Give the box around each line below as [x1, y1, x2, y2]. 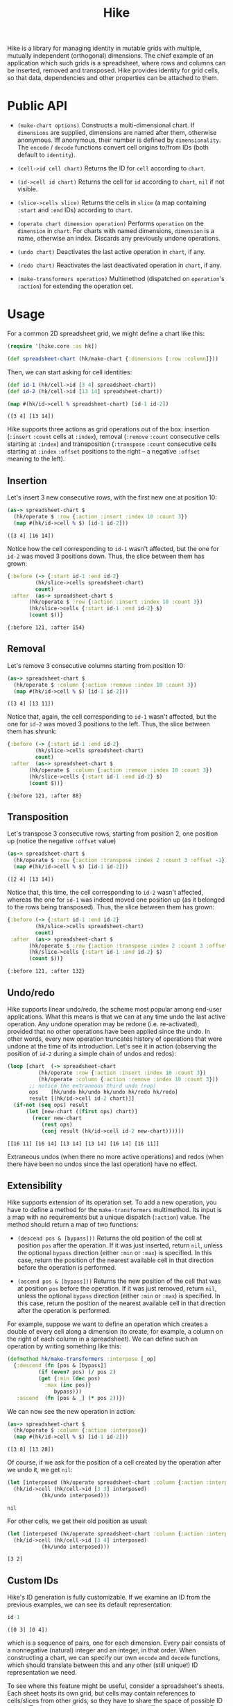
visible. [17, 185, 38, 193]
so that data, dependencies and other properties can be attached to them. [7, 74, 219, 82]
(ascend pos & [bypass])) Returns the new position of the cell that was [17, 1277, 221, 1285]
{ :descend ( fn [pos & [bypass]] [13, 1362, 107, 1369]
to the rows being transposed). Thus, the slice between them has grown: [7, 903, 215, 911]
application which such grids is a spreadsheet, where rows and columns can [7, 59, 226, 67]
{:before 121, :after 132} [7, 968, 85, 975]
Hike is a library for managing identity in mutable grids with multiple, [7, 44, 202, 53]
